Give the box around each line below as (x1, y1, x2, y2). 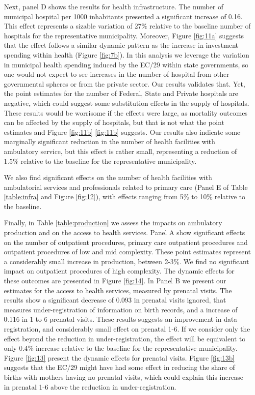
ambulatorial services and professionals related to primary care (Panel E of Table (4, 182, 248, 192)
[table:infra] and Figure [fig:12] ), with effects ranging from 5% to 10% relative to (4, 191, 246, 202)
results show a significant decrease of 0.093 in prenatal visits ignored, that (4, 295, 226, 305)
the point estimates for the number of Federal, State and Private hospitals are (4, 88, 238, 98)
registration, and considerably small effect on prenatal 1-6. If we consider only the (4, 324, 250, 334)
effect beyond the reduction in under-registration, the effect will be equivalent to (4, 333, 246, 343)
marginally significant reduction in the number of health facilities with (4, 136, 215, 147)
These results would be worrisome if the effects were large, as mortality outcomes (4, 107, 248, 118)
